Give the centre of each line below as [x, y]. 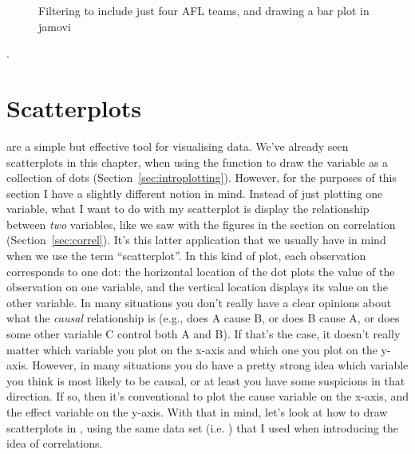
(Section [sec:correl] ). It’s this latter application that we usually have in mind [196, 240]
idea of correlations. [55, 443]
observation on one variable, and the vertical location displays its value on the [197, 287]
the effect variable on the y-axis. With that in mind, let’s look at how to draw [197, 412]
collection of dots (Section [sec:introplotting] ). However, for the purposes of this [202, 178]
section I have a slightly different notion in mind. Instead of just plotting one [195, 193]
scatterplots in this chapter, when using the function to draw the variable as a [198, 162]
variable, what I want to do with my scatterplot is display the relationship [188, 209]
